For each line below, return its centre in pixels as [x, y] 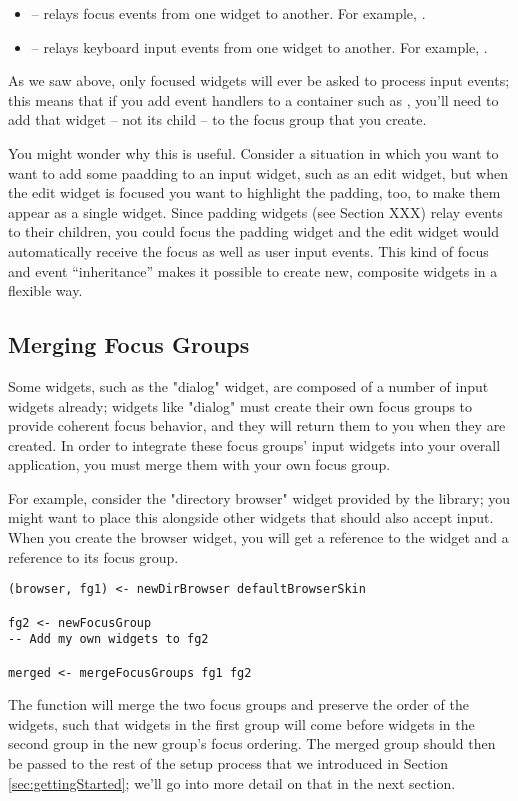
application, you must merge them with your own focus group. [199, 464]
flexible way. [45, 290]
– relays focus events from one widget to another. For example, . [228, 13]
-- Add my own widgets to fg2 [108, 639]
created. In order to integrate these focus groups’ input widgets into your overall [254, 444]
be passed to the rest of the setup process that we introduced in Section [228, 762]
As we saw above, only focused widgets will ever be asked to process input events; [259, 80]
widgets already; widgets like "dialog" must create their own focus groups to [240, 405]
